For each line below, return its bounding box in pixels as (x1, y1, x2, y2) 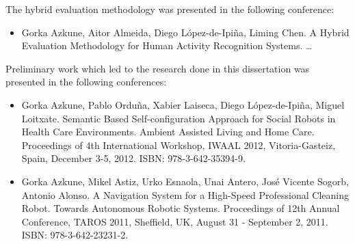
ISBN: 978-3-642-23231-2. (21, 228, 129, 242)
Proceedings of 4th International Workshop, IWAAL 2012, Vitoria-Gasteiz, (21, 137, 336, 152)
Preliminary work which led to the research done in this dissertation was (5, 61, 310, 75)
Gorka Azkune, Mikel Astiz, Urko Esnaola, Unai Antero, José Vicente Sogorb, (21, 174, 349, 188)
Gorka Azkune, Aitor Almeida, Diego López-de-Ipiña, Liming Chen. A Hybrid (21, 25, 350, 39)
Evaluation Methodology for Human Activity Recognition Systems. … (21, 38, 313, 53)
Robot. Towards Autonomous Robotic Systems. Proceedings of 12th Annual (21, 201, 340, 215)
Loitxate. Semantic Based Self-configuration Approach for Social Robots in (21, 111, 336, 125)
